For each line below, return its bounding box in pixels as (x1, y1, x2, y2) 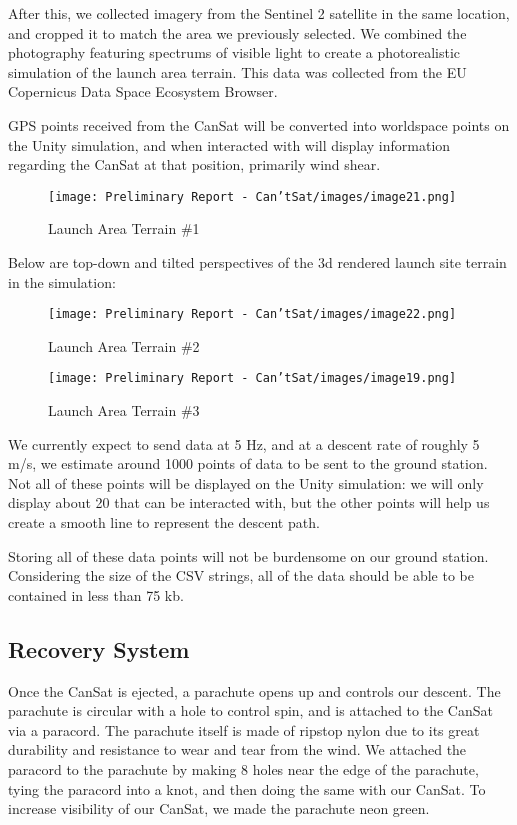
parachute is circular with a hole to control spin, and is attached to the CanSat (8, 700, 493, 721)
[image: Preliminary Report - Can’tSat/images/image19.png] (48, 371, 457, 386)
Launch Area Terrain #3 (48, 400, 200, 421)
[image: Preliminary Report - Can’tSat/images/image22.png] (48, 307, 457, 322)
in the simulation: (8, 271, 116, 292)
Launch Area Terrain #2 (48, 335, 200, 356)
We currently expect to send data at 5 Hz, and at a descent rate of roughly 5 (8, 433, 480, 454)
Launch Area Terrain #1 (48, 218, 200, 239)
